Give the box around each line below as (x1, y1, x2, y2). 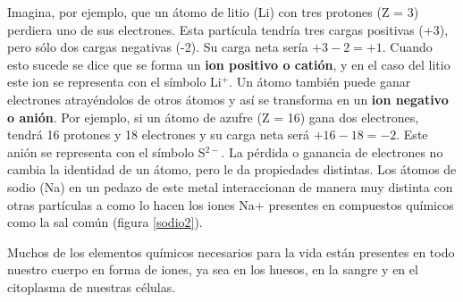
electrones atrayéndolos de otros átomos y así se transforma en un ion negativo (7, 89, 449, 108)
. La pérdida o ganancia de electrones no (221, 142, 443, 161)
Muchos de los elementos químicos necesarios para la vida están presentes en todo (7, 242, 455, 261)
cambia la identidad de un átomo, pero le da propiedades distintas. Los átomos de (7, 160, 457, 179)
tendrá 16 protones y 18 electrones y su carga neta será (7, 125, 310, 144)
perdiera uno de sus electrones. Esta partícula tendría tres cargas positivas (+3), (7, 20, 449, 38)
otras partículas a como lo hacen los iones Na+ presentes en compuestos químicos (7, 195, 454, 214)
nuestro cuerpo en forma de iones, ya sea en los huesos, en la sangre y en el (7, 260, 418, 279)
